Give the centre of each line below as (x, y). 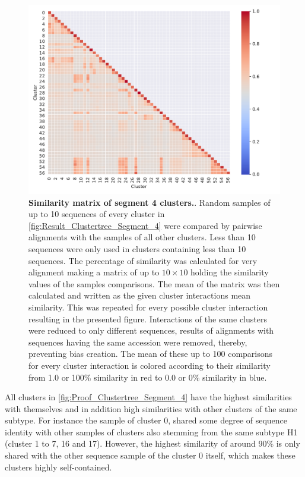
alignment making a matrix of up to (94, 272)
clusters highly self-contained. (58, 467)
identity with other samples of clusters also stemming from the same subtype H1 (151, 432)
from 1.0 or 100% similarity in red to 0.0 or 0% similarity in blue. (148, 377)
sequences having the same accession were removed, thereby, (138, 342)
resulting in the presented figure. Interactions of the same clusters (148, 318)
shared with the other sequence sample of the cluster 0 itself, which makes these (150, 455)
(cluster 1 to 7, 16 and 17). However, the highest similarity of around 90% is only (152, 443)
